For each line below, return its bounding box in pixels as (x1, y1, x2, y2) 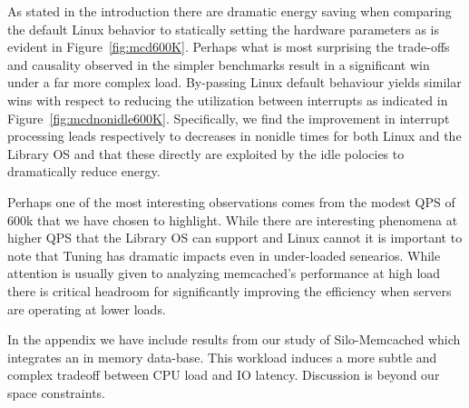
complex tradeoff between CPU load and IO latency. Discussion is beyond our (7, 365, 440, 384)
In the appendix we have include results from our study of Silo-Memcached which (7, 330, 461, 349)
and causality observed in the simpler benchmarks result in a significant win (7, 55, 430, 74)
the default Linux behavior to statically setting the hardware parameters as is (7, 19, 439, 38)
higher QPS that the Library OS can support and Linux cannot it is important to (7, 228, 463, 247)
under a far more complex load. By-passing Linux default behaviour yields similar (7, 73, 462, 92)
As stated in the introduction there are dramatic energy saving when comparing (7, 2, 452, 20)
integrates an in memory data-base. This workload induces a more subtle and (7, 347, 437, 366)
